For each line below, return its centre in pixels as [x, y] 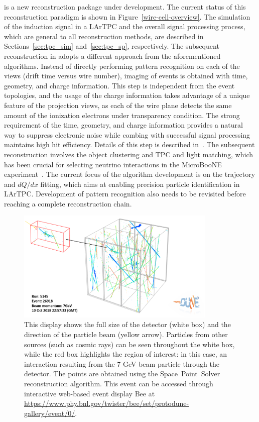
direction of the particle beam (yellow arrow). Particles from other [126, 334]
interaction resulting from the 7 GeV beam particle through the [122, 363]
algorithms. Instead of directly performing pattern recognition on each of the [122, 66]
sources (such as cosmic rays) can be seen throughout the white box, [129, 344]
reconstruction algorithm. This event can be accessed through [119, 383]
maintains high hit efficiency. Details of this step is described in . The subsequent [129, 144]
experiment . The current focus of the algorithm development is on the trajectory [130, 174]
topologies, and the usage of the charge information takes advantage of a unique [127, 95]
